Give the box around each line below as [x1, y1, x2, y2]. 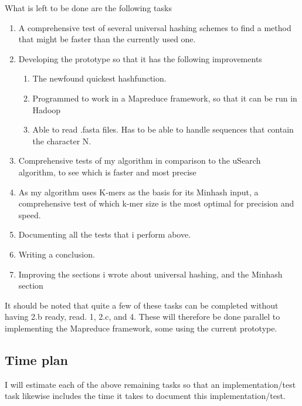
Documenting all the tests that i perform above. [18, 228, 191, 241]
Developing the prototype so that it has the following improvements [18, 52, 262, 65]
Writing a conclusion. [18, 248, 95, 260]
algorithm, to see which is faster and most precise [18, 165, 196, 178]
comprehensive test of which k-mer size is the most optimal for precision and [18, 197, 294, 209]
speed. [18, 208, 41, 221]
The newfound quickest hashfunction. [32, 72, 167, 84]
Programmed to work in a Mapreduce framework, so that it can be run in [32, 92, 297, 104]
